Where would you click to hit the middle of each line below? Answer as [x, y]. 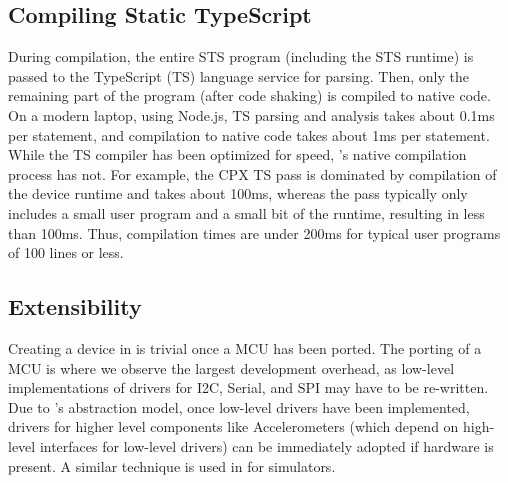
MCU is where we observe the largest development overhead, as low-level [231, 367]
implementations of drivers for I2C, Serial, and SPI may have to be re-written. [248, 387]
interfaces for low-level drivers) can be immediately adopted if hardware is [266, 445]
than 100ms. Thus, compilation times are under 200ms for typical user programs [254, 232]
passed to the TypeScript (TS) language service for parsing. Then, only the [238, 75]
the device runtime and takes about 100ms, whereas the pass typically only [238, 193]
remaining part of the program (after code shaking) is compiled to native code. [249, 95]
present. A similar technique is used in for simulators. [172, 465]
